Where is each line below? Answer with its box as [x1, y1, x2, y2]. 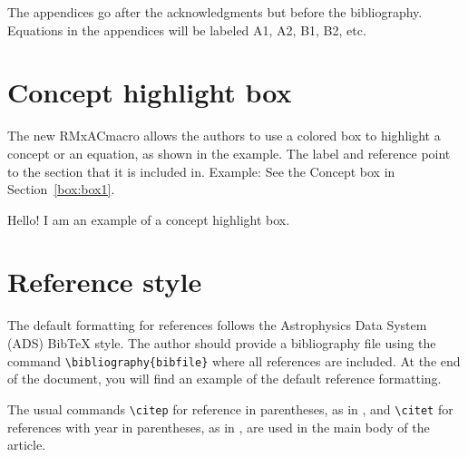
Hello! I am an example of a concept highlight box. [7, 209, 290, 228]
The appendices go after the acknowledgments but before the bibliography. [7, 3, 423, 21]
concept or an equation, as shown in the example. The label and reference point [7, 143, 451, 162]
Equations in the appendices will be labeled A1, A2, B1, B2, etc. [7, 20, 366, 39]
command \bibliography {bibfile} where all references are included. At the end [7, 351, 461, 370]
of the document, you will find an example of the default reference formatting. [7, 369, 442, 388]
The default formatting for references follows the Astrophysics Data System [7, 316, 427, 335]
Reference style [7, 263, 202, 300]
